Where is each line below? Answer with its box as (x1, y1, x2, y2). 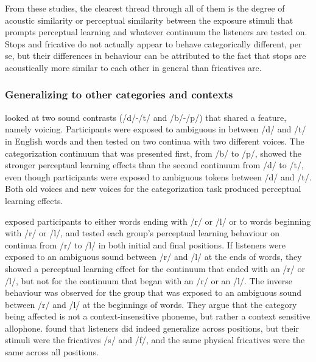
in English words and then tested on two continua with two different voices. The (5, 134, 304, 147)
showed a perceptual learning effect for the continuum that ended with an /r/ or (5, 262, 305, 275)
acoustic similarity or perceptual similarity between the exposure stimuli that (5, 13, 293, 26)
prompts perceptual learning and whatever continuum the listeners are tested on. (5, 26, 307, 38)
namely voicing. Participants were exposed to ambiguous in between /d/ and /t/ (5, 123, 306, 135)
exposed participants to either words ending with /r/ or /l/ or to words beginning (5, 214, 311, 227)
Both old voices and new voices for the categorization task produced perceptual (5, 182, 301, 195)
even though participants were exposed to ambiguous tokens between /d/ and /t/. (5, 170, 312, 183)
